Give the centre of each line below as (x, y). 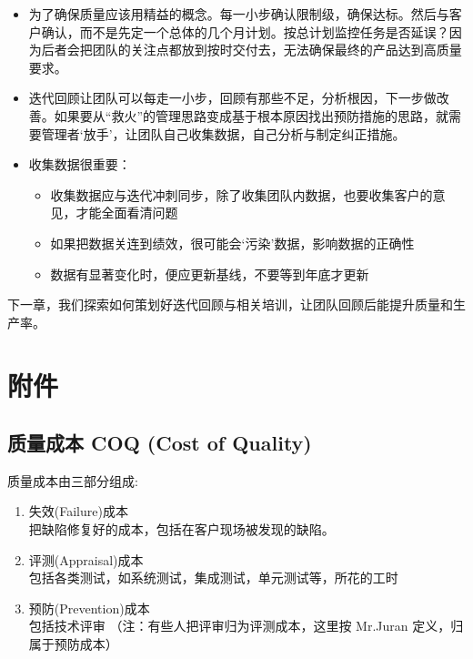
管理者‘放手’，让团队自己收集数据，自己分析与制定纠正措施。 (223, 133)
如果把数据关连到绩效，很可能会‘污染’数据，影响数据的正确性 (232, 243)
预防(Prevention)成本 (89, 608)
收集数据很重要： (80, 164)
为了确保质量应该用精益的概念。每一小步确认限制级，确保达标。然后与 (239, 14)
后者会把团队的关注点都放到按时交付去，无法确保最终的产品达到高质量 (252, 50)
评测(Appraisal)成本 (86, 559)
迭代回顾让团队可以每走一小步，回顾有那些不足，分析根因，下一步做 (232, 98)
